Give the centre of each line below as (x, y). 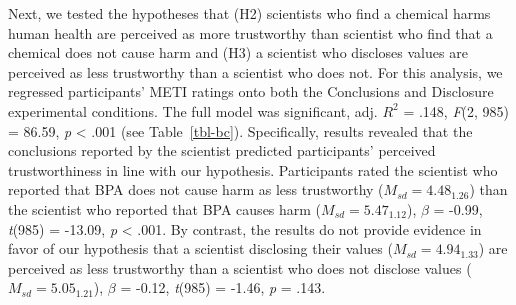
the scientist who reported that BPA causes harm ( (165, 208)
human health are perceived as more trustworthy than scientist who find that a (250, 32)
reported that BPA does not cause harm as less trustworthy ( (196, 189)
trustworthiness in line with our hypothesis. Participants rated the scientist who (253, 169)
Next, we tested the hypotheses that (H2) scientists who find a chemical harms (249, 13)
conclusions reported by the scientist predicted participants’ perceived (222, 150)
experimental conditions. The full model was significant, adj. (193, 110)
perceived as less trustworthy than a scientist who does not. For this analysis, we (255, 71)
